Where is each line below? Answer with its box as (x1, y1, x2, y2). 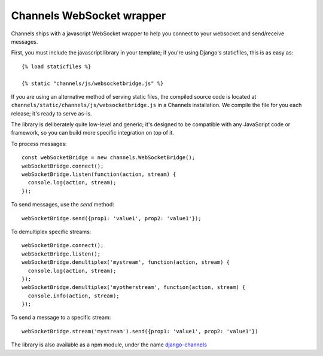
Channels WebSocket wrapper (11, 9, 166, 22)
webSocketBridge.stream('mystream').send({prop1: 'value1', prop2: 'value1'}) (22, 328, 258, 334)
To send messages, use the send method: (11, 201, 115, 208)
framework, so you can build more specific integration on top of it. (11, 129, 175, 136)
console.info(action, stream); (28, 292, 120, 299)
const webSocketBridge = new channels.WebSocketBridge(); (22, 154, 196, 161)
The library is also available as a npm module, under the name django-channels (11, 341, 208, 348)
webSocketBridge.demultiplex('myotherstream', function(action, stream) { (22, 284, 246, 291)
